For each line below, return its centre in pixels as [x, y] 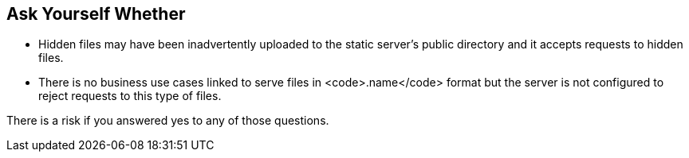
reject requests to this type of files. [130, 96]
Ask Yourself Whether [96, 14]
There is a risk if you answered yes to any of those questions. [168, 121]
